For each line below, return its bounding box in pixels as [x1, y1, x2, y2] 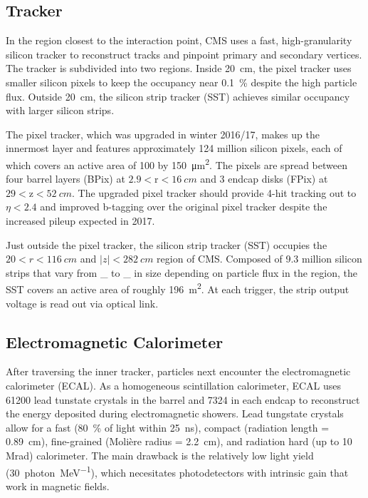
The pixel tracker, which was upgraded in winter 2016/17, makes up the [6, 126, 320, 141]
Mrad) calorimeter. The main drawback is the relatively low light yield [6, 447, 314, 462]
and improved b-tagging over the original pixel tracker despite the [40, 199, 327, 214]
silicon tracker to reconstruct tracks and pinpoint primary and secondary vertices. [6, 46, 362, 61]
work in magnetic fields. [6, 478, 110, 493]
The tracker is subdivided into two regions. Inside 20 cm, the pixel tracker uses [6, 61, 352, 76]
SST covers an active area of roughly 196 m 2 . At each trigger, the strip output [6, 280, 349, 297]
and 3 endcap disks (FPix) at [200, 171, 328, 186]
